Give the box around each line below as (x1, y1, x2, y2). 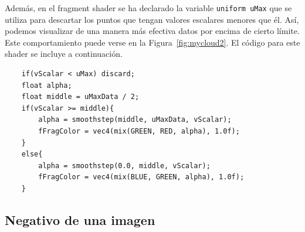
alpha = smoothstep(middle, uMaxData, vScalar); (38, 115, 232, 124)
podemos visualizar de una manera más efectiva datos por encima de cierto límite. (5, 25, 300, 37)
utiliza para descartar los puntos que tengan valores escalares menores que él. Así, (5, 13, 299, 25)
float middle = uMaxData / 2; (21, 93, 140, 101)
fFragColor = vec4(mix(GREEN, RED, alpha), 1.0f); (38, 127, 240, 135)
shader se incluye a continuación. (5, 47, 123, 60)
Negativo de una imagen (5, 210, 155, 228)
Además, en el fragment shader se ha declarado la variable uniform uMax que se (5, 2, 292, 13)
